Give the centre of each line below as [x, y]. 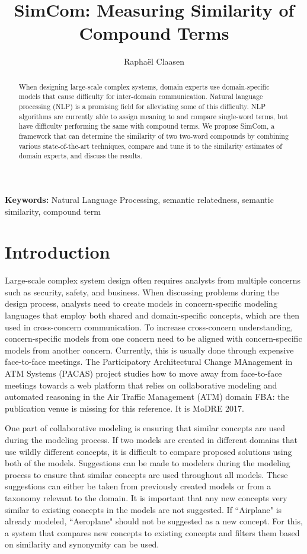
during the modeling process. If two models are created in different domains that [151, 439]
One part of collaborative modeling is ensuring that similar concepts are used [145, 428]
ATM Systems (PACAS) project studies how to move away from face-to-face [143, 373]
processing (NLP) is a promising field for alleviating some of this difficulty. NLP [142, 106]
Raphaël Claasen [154, 61]
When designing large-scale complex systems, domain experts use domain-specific [144, 86]
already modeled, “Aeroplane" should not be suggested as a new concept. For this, [154, 521]
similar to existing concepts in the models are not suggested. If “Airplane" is [143, 509]
